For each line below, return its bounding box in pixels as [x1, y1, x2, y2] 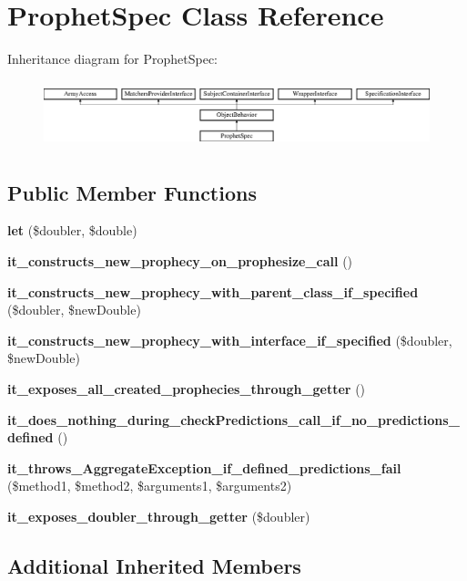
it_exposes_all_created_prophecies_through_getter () [7, 379, 366, 398]
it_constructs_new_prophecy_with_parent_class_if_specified [7, 282, 419, 301]
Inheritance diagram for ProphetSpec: [7, 49, 218, 68]
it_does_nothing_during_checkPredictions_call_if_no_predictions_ [7, 410, 460, 429]
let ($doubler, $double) [7, 221, 137, 240]
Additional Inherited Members [7, 551, 301, 579]
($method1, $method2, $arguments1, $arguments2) [7, 476, 292, 495]
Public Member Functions [7, 178, 257, 206]
